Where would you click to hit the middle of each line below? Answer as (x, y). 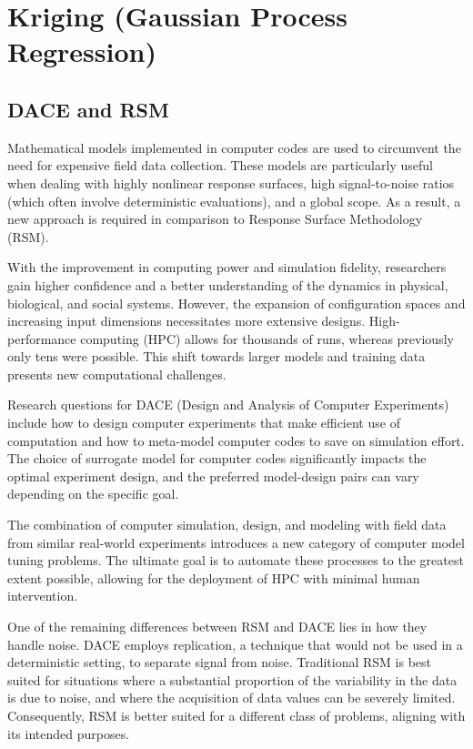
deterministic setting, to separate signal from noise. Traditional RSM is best (220, 662)
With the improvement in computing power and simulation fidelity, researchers (227, 267)
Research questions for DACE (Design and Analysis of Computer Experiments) (228, 405)
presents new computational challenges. (117, 374)
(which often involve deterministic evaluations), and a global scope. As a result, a (234, 201)
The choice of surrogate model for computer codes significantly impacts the (217, 458)
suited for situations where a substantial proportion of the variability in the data (232, 679)
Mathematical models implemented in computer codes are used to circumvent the (234, 147)
